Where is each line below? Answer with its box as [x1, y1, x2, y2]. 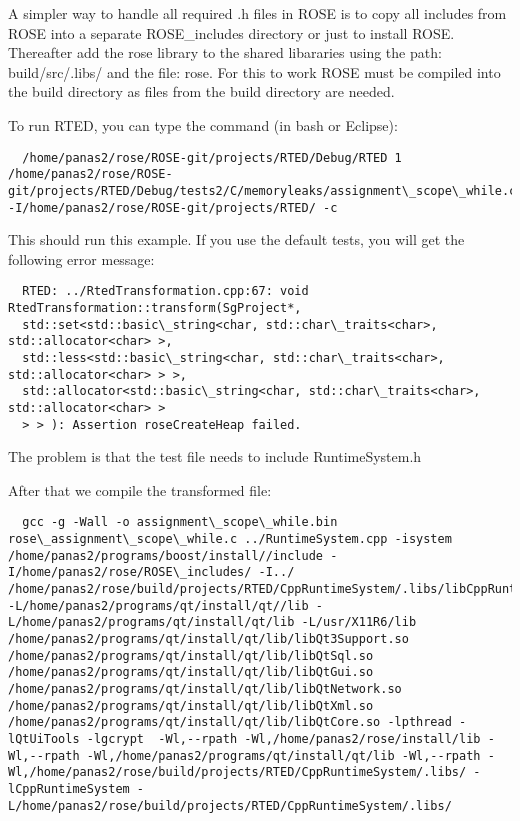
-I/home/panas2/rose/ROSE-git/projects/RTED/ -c [8, 200, 338, 215]
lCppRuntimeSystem [8, 781, 130, 796]
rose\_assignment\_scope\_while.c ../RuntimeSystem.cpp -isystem [8, 532, 452, 547]
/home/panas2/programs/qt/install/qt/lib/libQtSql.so [8, 648, 374, 663]
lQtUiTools [8, 732, 80, 746]
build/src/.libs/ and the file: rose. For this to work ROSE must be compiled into [8, 61, 501, 82]
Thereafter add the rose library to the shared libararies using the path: [8, 42, 442, 63]
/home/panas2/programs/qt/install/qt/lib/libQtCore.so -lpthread [8, 715, 452, 730]
